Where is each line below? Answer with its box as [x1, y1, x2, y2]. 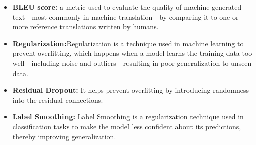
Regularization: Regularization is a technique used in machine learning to [12, 38, 244, 48]
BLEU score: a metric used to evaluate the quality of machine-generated [12, 2, 242, 12]
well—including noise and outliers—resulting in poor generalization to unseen [12, 57, 252, 68]
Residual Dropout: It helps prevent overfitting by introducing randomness [12, 85, 249, 95]
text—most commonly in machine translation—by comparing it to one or [12, 11, 239, 22]
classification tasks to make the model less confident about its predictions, [12, 121, 241, 131]
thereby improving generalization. [12, 131, 116, 141]
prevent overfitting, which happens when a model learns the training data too [12, 48, 252, 58]
